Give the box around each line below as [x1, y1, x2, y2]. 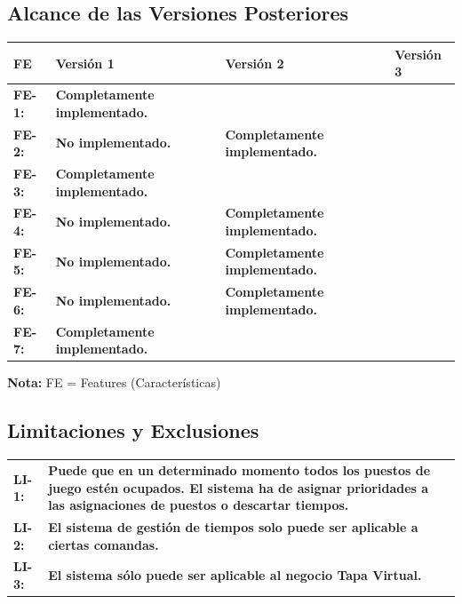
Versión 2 [225, 53, 284, 72]
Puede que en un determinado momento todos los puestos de [48, 461, 431, 479]
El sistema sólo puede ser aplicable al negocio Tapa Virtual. [48, 566, 422, 584]
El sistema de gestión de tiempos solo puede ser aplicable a [48, 518, 418, 536]
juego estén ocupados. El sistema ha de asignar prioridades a [48, 478, 429, 497]
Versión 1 [55, 53, 115, 72]
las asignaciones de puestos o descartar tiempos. [48, 496, 349, 514]
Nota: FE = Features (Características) [7, 373, 221, 392]
